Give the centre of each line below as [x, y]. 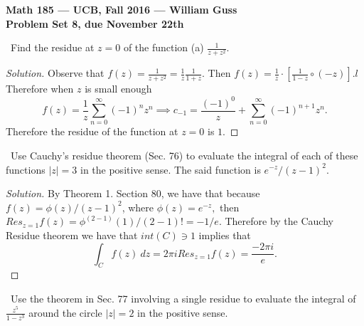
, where [138, 207]
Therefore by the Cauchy [279, 221]
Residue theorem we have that [72, 235]
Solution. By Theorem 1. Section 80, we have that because [133, 193]
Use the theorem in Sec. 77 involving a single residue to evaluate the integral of [183, 298]
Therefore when [40, 89]
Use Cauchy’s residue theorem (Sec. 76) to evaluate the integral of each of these [184, 155]
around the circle [65, 312]
